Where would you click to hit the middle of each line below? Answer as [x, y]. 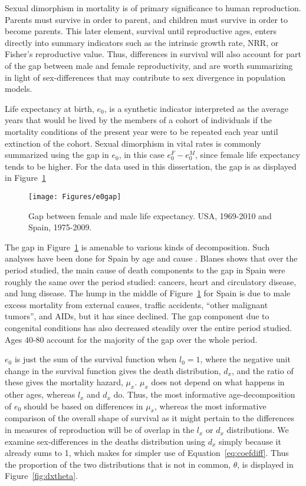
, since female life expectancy [248, 155]
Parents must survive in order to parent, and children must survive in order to [147, 19]
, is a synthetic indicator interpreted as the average [196, 108]
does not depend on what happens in [218, 382]
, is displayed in [265, 464]
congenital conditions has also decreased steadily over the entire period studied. [149, 327]
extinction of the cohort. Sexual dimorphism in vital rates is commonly [133, 143]
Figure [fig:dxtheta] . [41, 476]
